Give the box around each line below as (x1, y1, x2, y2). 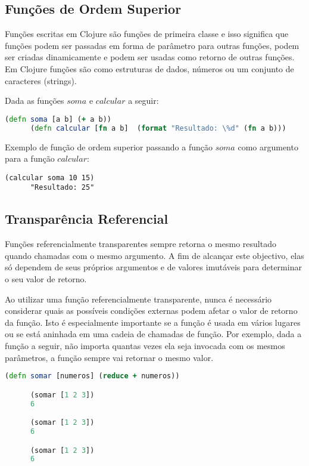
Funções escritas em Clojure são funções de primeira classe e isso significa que (5, 27, 289, 40)
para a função (5, 152, 55, 165)
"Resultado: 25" (30, 183, 95, 192)
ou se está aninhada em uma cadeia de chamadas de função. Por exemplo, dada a (5, 328, 302, 340)
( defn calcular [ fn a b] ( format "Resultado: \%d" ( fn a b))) (30, 124, 286, 132)
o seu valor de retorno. (5, 273, 87, 285)
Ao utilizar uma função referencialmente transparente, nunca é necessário (5, 292, 272, 305)
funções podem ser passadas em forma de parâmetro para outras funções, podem (5, 39, 299, 51)
